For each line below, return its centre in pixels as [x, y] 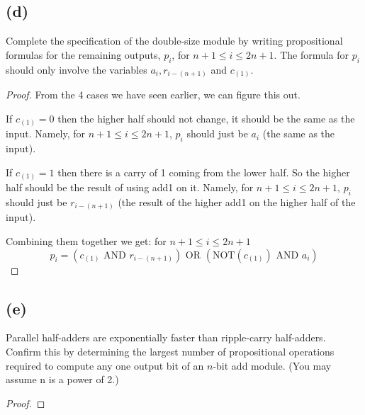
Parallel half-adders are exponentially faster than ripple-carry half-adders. [166, 337]
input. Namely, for [46, 133]
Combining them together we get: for [86, 241]
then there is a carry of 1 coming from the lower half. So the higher [204, 172]
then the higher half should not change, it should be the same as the [206, 118]
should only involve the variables [77, 69]
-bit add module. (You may [272, 365]
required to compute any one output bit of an [105, 365]
